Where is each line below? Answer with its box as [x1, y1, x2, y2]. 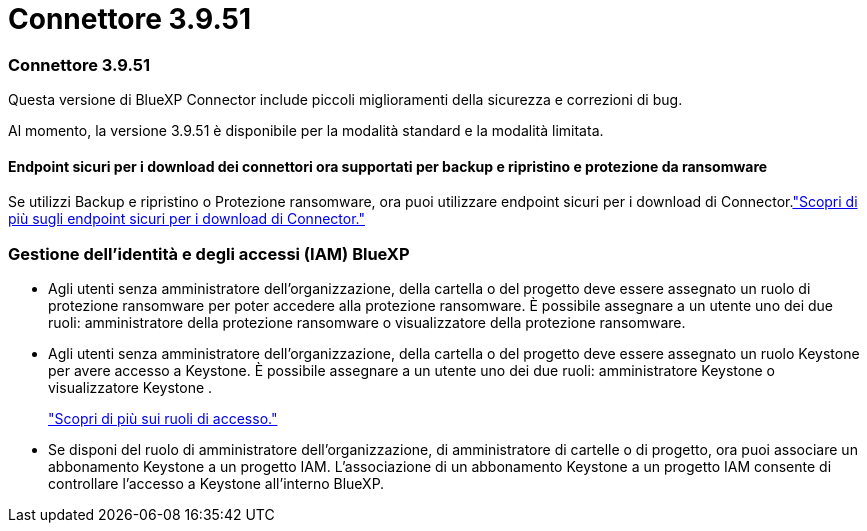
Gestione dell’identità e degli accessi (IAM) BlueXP [8, 243, 410, 264]
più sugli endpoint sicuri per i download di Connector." [8, 210, 365, 228]
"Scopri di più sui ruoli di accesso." [48, 410, 278, 428]
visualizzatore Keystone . [48, 379, 213, 397]
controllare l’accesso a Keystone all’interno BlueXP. [48, 475, 385, 493]
